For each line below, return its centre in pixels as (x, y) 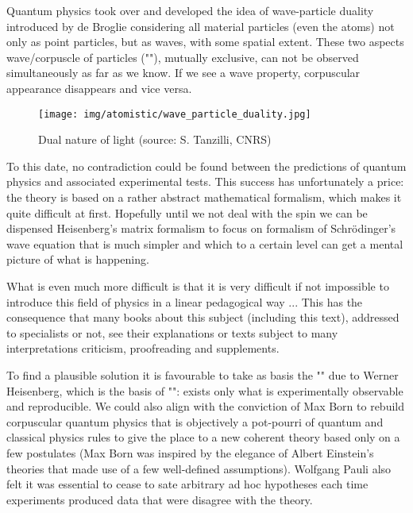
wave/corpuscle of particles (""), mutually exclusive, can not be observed (183, 57)
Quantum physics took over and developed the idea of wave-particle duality (190, 10)
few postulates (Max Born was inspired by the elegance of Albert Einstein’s (190, 452)
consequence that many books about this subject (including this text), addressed (203, 317)
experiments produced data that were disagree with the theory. (160, 499)
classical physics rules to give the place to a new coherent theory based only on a (203, 437)
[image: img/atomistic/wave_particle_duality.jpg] (175, 114)
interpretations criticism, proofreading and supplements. (143, 348)
